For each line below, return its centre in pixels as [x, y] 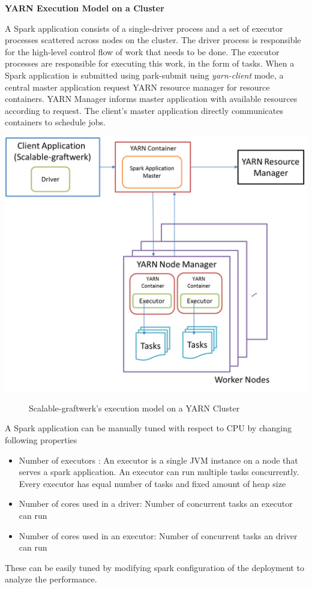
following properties [41, 439]
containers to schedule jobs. [55, 122]
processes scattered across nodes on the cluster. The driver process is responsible [153, 40]
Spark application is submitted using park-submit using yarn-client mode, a [144, 75]
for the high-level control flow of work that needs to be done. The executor [142, 51]
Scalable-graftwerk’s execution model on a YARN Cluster [134, 408]
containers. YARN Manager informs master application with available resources [151, 99]
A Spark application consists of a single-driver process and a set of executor [144, 28]
